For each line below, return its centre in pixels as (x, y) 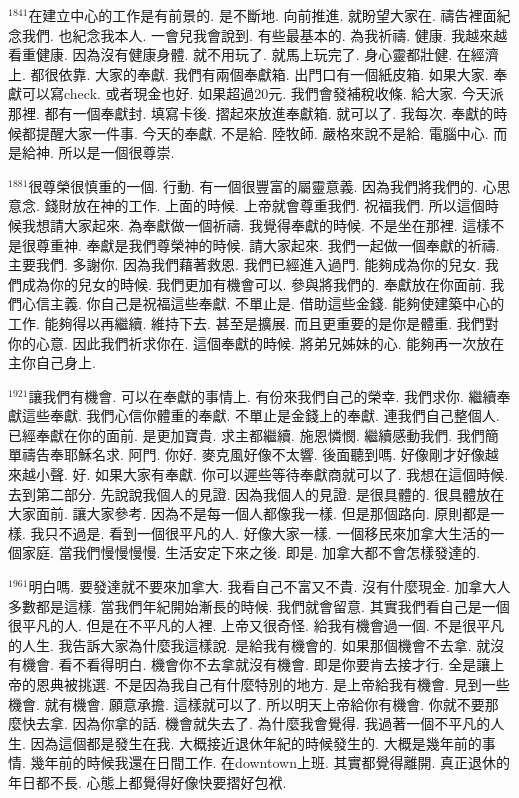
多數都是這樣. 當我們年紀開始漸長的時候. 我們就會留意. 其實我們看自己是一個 (259, 605)
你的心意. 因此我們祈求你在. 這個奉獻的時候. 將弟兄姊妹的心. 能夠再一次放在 (256, 342)
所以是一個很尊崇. (116, 152)
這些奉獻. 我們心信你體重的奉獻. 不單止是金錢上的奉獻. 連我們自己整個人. (260, 415)
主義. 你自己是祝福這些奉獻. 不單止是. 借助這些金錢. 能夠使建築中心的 (277, 303)
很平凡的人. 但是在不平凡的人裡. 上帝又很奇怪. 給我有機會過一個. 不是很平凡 (256, 625)
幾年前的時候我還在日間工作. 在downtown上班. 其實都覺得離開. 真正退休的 (270, 762)
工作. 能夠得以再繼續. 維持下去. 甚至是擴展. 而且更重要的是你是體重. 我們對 (253, 322)
